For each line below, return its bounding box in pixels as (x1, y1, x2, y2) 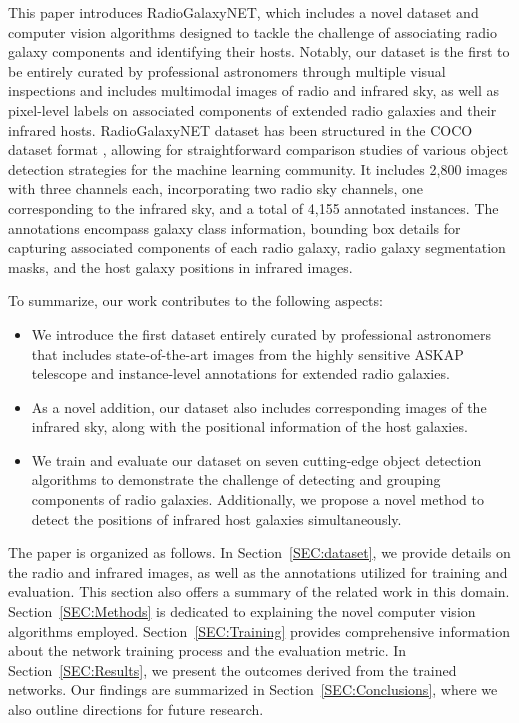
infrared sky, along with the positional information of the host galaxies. (31, 416, 468, 437)
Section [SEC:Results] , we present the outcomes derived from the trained (8, 659, 457, 680)
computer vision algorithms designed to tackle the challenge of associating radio (8, 21, 497, 42)
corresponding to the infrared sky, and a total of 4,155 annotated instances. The (8, 197, 499, 218)
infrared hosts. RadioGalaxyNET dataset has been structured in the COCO (8, 119, 473, 140)
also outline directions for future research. (8, 699, 264, 719)
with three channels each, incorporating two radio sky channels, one (8, 178, 423, 199)
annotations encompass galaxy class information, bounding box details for (8, 217, 461, 238)
